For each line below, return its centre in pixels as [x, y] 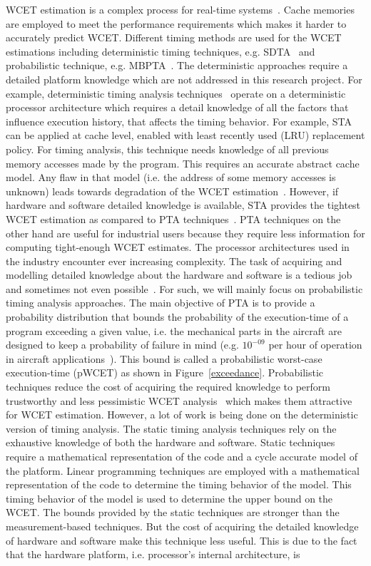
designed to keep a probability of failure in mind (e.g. [122, 345]
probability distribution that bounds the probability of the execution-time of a [177, 317]
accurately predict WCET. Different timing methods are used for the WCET [174, 37]
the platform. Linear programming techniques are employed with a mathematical [183, 470]
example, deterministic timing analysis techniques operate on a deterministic [176, 93]
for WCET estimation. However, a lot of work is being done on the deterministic [182, 415]
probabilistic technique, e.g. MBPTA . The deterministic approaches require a [177, 65]
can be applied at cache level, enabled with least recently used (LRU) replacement [185, 135]
